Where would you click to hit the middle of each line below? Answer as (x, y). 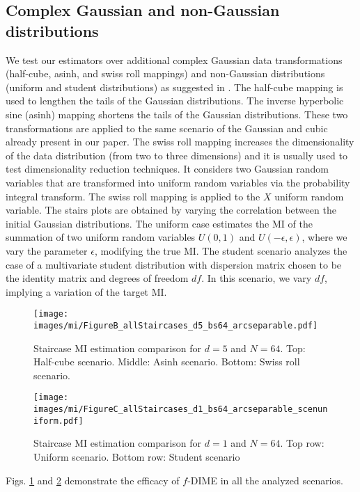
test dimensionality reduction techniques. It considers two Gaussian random (167, 169)
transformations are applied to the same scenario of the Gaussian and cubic (167, 128)
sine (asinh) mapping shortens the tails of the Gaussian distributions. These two (177, 114)
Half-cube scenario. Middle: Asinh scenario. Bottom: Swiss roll (167, 362)
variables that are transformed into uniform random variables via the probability (178, 182)
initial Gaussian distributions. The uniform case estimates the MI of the (159, 223)
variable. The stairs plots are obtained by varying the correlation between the (171, 210)
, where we (324, 237)
